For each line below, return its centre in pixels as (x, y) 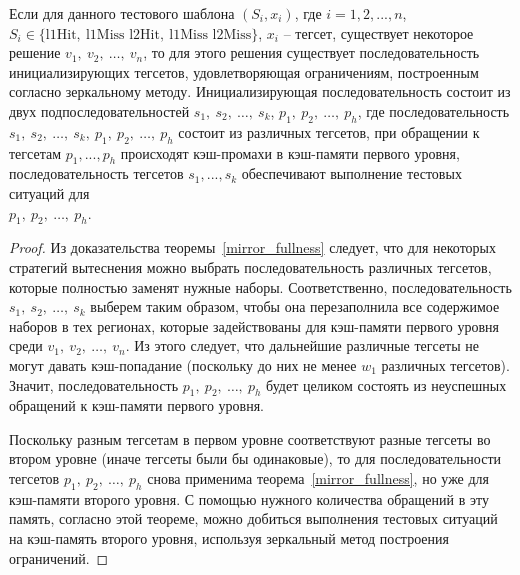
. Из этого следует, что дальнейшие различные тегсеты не (302, 345)
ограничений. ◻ (59, 557)
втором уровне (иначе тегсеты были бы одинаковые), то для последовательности (255, 458)
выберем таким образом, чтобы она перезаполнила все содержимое (295, 306)
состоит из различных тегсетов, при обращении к (329, 131)
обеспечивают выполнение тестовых (351, 173)
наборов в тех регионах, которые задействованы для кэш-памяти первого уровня (254, 325)
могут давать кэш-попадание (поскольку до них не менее (183, 364)
